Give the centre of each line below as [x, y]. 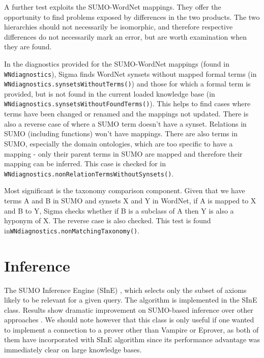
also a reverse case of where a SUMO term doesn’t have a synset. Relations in [125, 123]
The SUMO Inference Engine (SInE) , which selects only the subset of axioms [125, 290]
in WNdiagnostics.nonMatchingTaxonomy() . [72, 230]
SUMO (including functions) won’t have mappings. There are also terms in [121, 133]
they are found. [28, 47]
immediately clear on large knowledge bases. [73, 350]
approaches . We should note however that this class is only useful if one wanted [129, 320]
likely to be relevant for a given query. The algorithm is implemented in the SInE [131, 300]
